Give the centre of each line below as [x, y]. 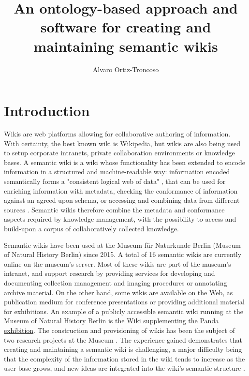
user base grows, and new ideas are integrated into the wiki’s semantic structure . [124, 368]
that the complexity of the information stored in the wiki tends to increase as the [124, 358]
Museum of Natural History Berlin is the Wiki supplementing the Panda [111, 321]
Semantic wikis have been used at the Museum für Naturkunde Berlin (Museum [122, 245]
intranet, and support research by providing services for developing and [110, 273]
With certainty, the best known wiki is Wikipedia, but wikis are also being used [122, 143]
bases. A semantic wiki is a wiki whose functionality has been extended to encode [124, 162]
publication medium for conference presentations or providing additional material [124, 302]
